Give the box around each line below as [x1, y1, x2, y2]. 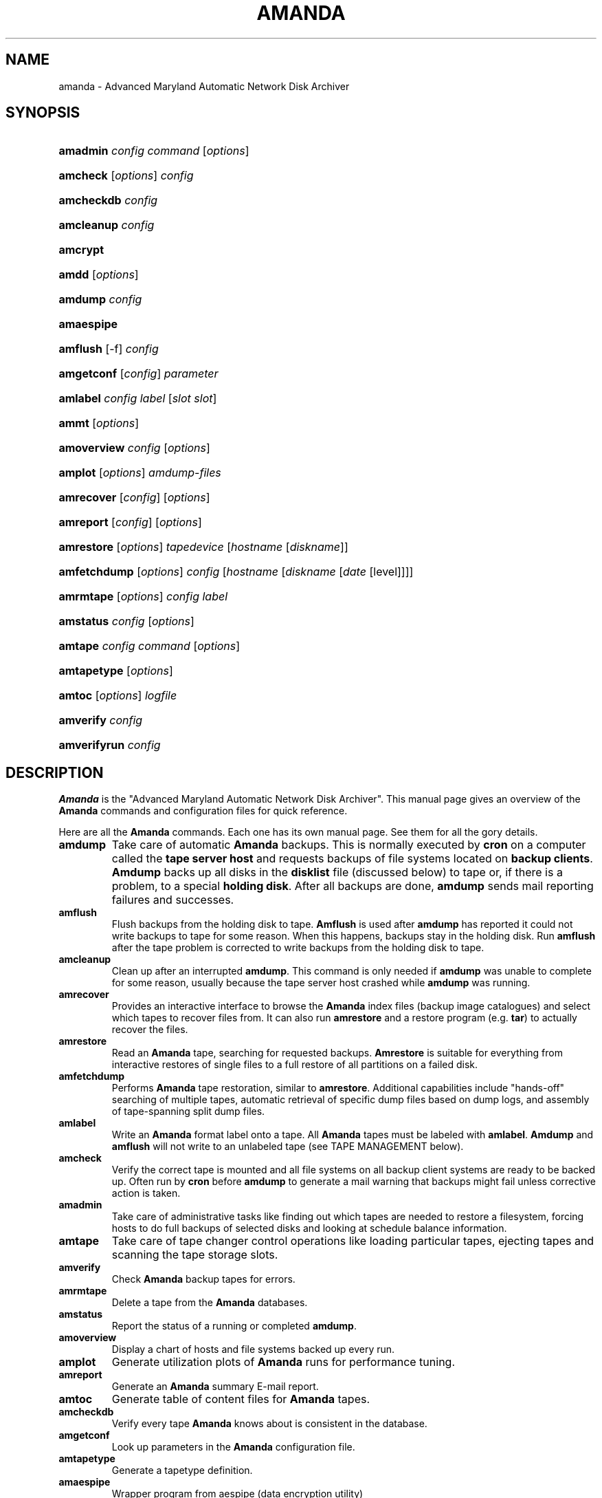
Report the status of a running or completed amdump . [111, 1320, 357, 1332]
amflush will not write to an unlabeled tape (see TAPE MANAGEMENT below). [111, 1140, 464, 1153]
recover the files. [111, 1023, 188, 1036]
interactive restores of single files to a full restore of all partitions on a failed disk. [111, 1059, 478, 1071]
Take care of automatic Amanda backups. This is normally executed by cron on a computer [111, 838, 586, 852]
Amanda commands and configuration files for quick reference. [58, 805, 348, 817]
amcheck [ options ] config [58, 169, 194, 183]
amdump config [58, 292, 142, 307]
